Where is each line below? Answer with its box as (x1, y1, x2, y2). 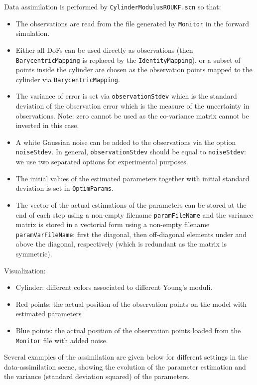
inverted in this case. (15, 120, 79, 130)
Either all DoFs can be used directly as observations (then (15, 44, 193, 55)
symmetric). (15, 249, 52, 259)
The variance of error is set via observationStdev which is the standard (15, 91, 237, 101)
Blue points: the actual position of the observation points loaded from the (15, 325, 241, 335)
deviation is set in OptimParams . (15, 183, 114, 193)
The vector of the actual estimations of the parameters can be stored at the (15, 199, 247, 210)
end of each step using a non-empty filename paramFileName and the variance (15, 209, 254, 220)
